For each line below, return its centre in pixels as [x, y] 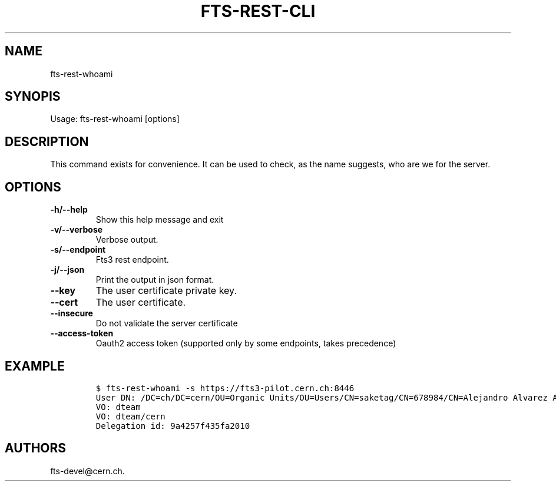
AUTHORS [36, 448]
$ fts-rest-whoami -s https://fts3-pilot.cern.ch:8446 [225, 388]
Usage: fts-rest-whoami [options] [115, 119]
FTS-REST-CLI [258, 11]
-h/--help [69, 210]
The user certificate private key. [166, 291]
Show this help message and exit [160, 220]
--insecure [72, 313]
